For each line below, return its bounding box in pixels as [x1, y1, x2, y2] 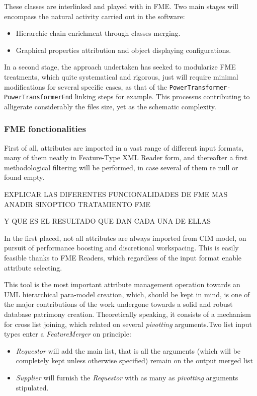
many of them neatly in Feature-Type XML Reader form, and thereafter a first [4, 152, 248, 163]
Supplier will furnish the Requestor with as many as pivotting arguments [16, 372, 238, 382]
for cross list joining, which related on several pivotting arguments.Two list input [4, 318, 252, 329]
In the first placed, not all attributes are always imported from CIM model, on [4, 232, 246, 243]
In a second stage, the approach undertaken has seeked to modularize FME [4, 61, 236, 72]
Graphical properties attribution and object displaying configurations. [16, 44, 231, 55]
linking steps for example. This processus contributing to [74, 91, 250, 102]
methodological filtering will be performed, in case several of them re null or [4, 162, 238, 172]
